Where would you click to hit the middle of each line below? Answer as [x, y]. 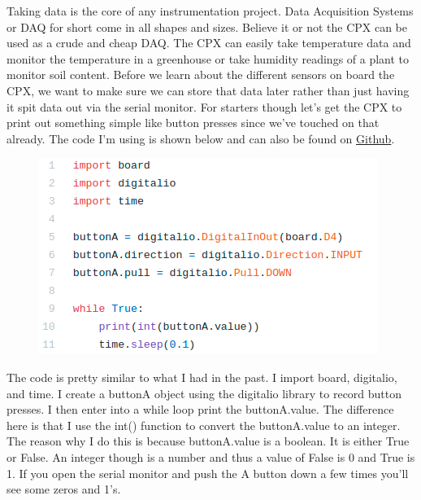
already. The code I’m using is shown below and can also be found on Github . [201, 138]
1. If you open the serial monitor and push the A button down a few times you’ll [208, 473]
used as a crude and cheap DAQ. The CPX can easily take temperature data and [209, 43]
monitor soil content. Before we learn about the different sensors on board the [201, 75]
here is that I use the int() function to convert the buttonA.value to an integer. [204, 425]
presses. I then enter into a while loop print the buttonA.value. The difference [200, 409]
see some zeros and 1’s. [64, 489]
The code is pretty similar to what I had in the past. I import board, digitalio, [202, 377]
